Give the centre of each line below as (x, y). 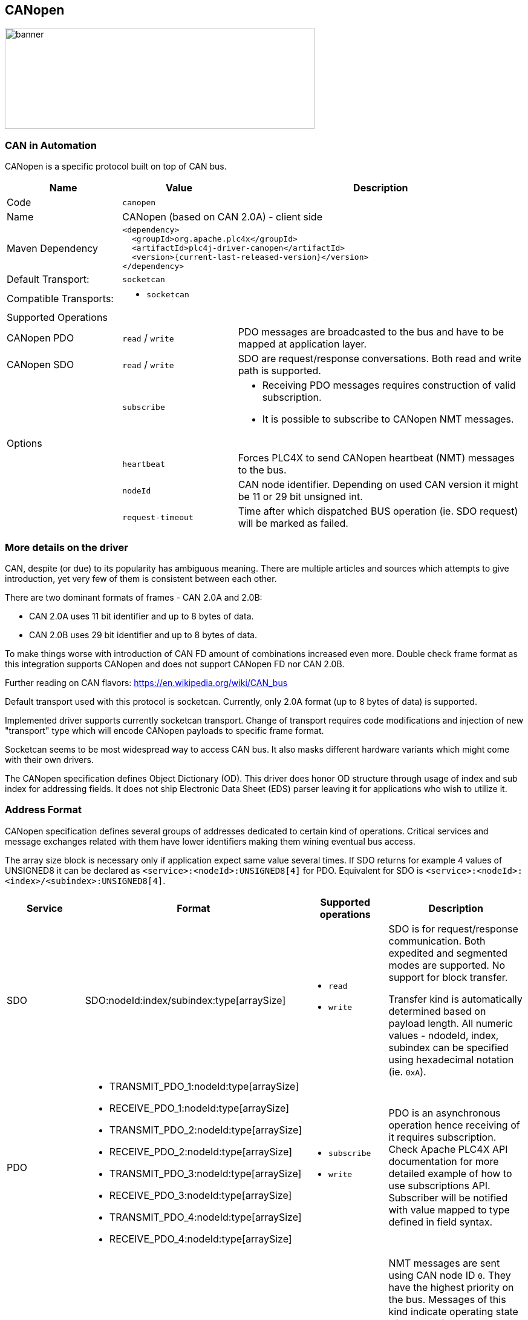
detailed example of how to (450, 1173)
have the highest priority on (451, 1287)
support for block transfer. (448, 977)
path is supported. (279, 371)
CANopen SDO (41, 365)
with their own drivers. (49, 759)
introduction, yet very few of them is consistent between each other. (141, 578)
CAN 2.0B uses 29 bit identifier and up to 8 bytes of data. (143, 635)
